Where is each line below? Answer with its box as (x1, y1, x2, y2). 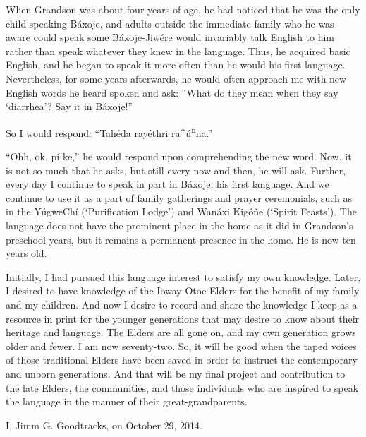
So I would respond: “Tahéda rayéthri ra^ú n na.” (6, 123, 212, 140)
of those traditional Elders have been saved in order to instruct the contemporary (6, 352, 358, 367)
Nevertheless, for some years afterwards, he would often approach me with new (6, 71, 347, 85)
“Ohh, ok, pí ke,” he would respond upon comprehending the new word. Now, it (6, 149, 352, 163)
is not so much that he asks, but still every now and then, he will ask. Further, (6, 162, 346, 177)
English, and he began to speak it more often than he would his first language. (6, 57, 346, 72)
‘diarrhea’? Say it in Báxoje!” (6, 99, 133, 114)
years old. (6, 246, 47, 261)
